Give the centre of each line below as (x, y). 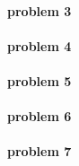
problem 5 (39, 80)
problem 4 (39, 45)
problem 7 (39, 151)
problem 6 (39, 116)
